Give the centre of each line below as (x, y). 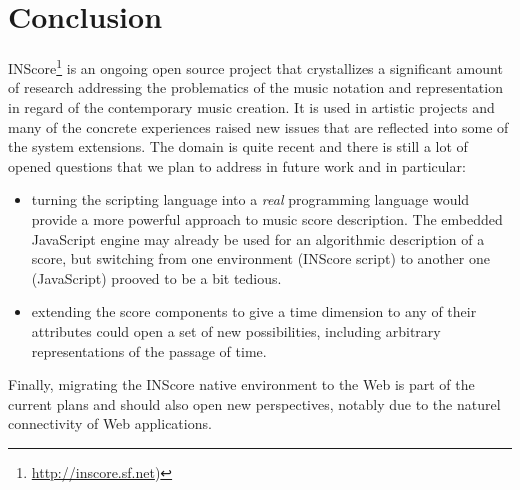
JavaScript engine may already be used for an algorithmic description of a (258, 238)
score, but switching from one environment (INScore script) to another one (260, 258)
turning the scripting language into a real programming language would (250, 199)
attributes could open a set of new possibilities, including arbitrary (236, 330)
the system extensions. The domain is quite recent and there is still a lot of (238, 146)
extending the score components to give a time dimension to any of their (254, 311)
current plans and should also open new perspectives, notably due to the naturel (254, 403)
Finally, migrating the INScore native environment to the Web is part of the (241, 384)
